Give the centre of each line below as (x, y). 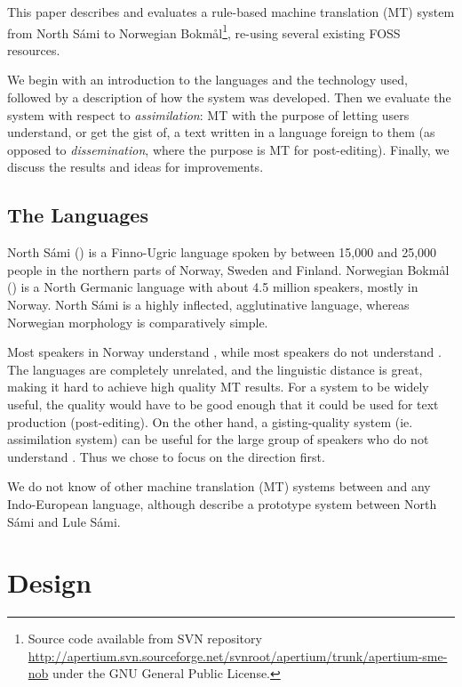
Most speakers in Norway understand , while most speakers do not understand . (224, 352)
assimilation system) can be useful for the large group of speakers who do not (218, 439)
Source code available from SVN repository (145, 639)
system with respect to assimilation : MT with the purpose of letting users (208, 114)
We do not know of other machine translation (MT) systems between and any (219, 486)
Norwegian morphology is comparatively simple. (138, 322)
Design (50, 582)
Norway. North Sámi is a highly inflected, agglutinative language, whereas (208, 304)
